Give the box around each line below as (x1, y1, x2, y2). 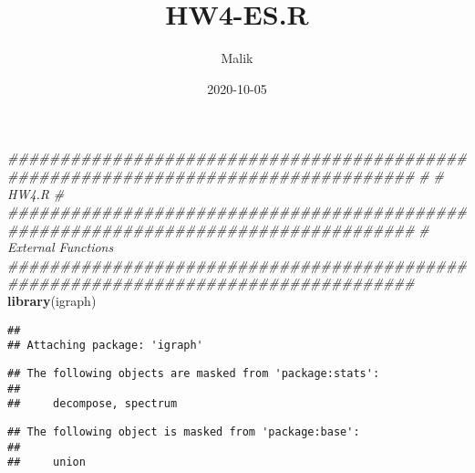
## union (7, 456, 86, 469)
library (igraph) (7, 291, 97, 310)
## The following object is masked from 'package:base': (7, 425, 360, 438)
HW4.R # (7, 184, 65, 203)
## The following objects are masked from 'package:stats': (7, 366, 380, 380)
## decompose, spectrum (7, 397, 178, 411)
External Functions (7, 237, 114, 257)
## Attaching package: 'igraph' (7, 339, 203, 352)
